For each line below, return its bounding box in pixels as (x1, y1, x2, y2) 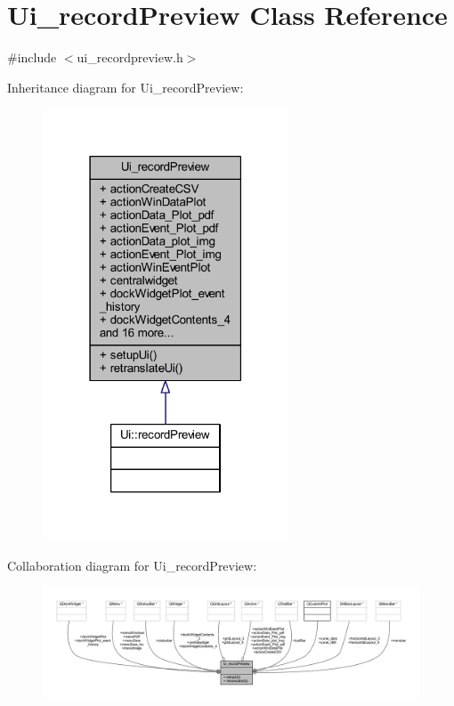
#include (7, 48, 57, 67)
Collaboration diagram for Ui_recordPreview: (7, 556, 257, 574)
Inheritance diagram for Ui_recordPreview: (7, 77, 244, 96)
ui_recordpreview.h (77, 48, 183, 67)
